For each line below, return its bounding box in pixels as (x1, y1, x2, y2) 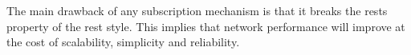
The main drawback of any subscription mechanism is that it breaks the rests (6, 2, 388, 18)
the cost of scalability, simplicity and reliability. (6, 33, 240, 50)
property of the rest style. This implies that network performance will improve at (6, 18, 405, 34)
